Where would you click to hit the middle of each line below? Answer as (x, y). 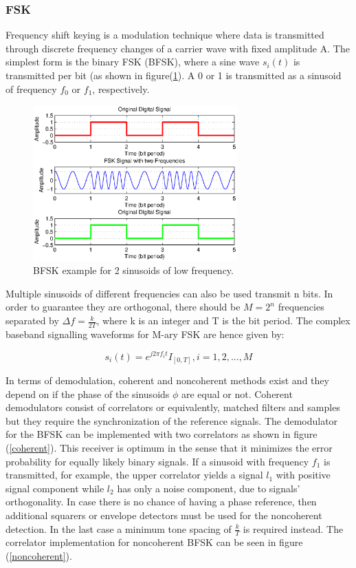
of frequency (31, 88)
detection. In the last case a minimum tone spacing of (119, 528)
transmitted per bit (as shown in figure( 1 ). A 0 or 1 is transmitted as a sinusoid (174, 75)
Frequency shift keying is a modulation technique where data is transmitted (165, 35)
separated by (32, 320)
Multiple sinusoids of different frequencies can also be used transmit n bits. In (169, 293)
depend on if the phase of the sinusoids (88, 393)
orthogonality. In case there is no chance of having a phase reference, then (161, 502)
